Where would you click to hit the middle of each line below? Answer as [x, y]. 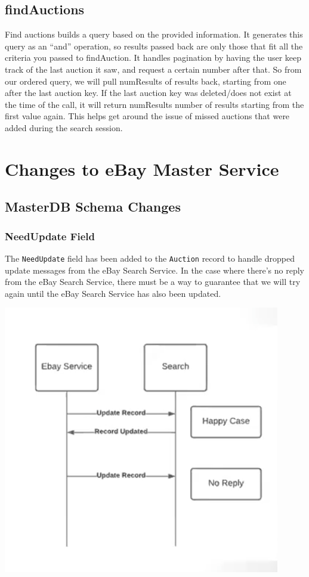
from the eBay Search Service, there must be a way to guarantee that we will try [153, 282]
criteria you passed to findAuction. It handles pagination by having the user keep [153, 58]
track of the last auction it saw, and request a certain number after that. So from [153, 69]
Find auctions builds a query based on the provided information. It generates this [154, 34]
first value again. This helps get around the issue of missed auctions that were [147, 116]
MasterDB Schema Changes [93, 207]
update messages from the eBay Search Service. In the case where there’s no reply [155, 270]
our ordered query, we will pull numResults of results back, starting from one [146, 81]
